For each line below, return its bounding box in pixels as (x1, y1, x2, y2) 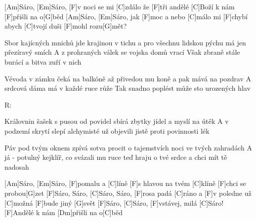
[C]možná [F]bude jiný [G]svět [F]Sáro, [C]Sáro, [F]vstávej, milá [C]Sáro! (4, 197, 224, 208)
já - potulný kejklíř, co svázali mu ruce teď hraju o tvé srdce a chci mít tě (4, 152, 227, 162)
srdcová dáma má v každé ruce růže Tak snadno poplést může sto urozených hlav (4, 83, 251, 93)
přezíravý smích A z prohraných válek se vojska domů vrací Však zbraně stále (4, 47, 240, 57)
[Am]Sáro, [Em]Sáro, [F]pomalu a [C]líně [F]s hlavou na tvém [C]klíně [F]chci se (4, 178, 246, 188)
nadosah (4, 161, 29, 172)
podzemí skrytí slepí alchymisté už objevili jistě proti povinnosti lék (4, 125, 210, 136)
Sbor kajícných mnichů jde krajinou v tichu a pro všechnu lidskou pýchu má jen (4, 37, 246, 47)
